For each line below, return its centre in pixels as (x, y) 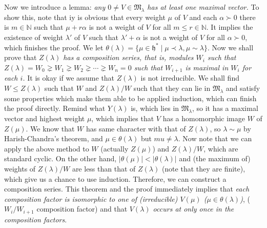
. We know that (50, 128)
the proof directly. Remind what (55, 108)
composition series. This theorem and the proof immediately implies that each (127, 189)
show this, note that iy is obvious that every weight (85, 17)
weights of (20, 168)
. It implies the (230, 27)
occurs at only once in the (193, 209)
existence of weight (34, 37)
